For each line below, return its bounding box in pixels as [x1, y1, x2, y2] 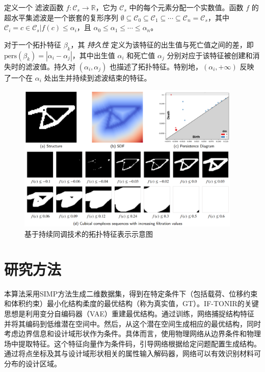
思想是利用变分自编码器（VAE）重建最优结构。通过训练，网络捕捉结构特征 [4, 308, 254, 318]
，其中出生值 [72, 49, 115, 60]
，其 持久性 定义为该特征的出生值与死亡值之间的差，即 [70, 39, 254, 49]
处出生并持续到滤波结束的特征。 [44, 72, 151, 83]
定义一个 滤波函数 [4, 2, 64, 12]
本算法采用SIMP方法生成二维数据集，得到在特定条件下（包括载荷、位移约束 [4, 288, 258, 299]
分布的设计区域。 [4, 358, 61, 368]
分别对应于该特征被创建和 [167, 49, 253, 60]
